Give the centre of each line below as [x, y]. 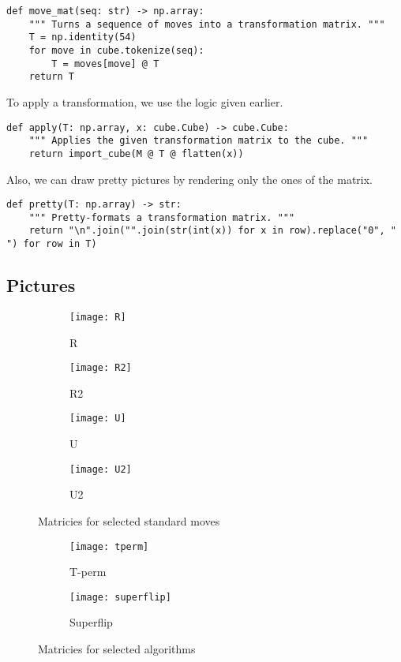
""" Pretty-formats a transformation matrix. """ [162, 217]
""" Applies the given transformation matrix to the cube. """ [199, 141]
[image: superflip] [120, 597]
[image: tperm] [109, 546]
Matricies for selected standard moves [129, 520]
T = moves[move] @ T [105, 64]
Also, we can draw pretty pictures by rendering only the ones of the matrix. [190, 179]
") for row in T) [52, 244]
